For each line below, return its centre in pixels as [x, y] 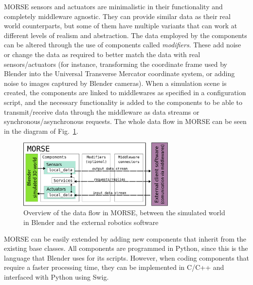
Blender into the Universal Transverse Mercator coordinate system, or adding [119, 73]
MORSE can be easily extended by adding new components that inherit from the [125, 238]
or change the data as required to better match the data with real [102, 54]
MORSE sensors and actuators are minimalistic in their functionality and [113, 6]
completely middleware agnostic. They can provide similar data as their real [117, 16]
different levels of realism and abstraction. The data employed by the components [126, 35]
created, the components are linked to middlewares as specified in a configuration [125, 92]
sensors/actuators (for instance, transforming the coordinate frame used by [116, 64]
